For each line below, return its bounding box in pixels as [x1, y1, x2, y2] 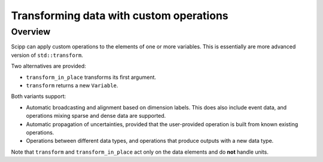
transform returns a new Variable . [26, 81, 118, 89]
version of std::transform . [11, 51, 83, 59]
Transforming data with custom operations [11, 9, 228, 22]
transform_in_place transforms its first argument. [26, 74, 157, 81]
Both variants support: [11, 93, 66, 100]
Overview [11, 26, 51, 37]
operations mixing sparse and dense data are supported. [26, 112, 166, 120]
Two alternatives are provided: [11, 63, 86, 70]
